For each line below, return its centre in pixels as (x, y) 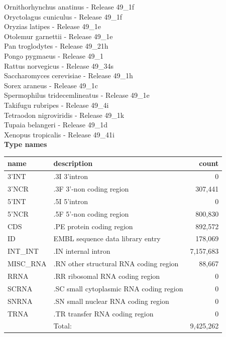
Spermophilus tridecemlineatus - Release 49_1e (77, 95)
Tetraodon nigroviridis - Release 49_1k (64, 115)
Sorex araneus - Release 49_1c (51, 85)
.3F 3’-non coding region (91, 189)
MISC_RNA (27, 264)
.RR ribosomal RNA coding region (107, 276)
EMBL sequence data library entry (107, 238)
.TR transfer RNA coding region (103, 313)
